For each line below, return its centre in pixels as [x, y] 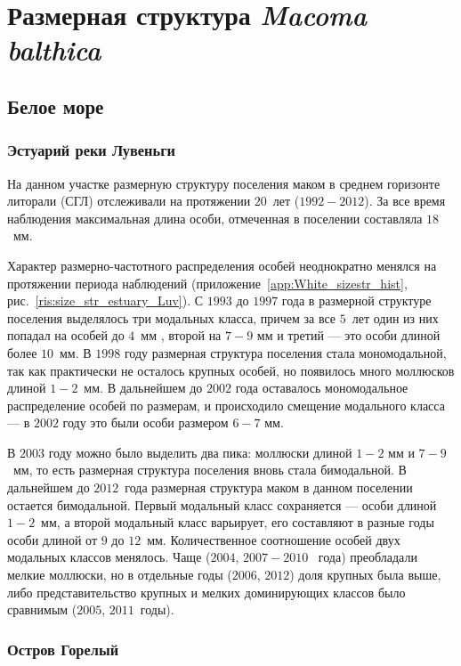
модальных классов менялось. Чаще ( [109, 557]
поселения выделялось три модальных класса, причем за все [172, 317]
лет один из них [395, 317]
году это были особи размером [146, 422]
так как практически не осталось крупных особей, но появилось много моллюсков [231, 370]
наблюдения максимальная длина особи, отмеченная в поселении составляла [215, 218]
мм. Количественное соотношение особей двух [274, 539]
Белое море [56, 106]
